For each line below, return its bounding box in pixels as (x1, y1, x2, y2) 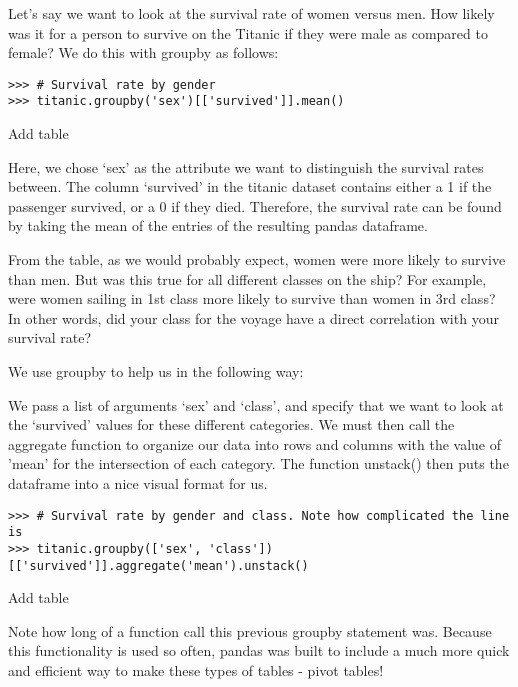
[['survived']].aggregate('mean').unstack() (8, 558, 309, 573)
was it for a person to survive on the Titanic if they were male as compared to (8, 22, 488, 43)
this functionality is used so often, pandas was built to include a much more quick (8, 640, 510, 661)
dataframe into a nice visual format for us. (8, 473, 268, 493)
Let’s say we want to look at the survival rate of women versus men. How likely (8, 3, 495, 23)
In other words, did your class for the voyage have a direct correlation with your (8, 307, 499, 328)
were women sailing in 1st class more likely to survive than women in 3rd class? (8, 288, 496, 309)
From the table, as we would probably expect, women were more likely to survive (8, 249, 506, 270)
